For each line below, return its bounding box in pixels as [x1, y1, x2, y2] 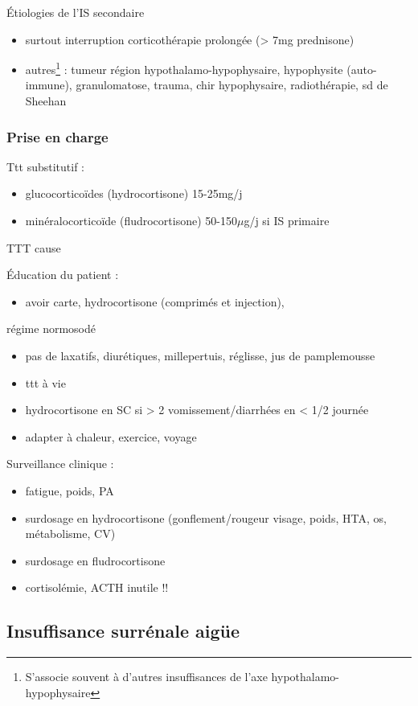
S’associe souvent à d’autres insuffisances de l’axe [25, 668, 268, 685]
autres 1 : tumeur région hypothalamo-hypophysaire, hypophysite [25, 59, 343, 77]
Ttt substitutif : [6, 158, 85, 174]
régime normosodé [6, 320, 96, 337]
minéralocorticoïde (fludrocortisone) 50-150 [25, 212, 237, 229]
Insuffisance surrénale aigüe [6, 618, 240, 643]
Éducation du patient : [6, 266, 119, 283]
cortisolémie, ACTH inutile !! [25, 579, 169, 596]
